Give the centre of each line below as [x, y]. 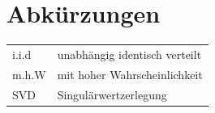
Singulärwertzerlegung [112, 94]
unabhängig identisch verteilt [129, 54]
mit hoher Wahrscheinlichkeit [130, 74]
